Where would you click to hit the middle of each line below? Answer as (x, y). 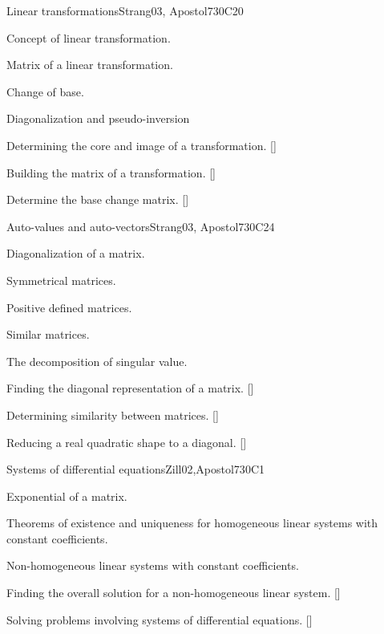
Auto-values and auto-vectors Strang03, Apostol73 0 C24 (141, 226)
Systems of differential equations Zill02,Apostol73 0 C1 (135, 469)
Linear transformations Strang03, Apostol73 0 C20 (125, 10)
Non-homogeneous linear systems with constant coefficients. (153, 565)
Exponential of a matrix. (67, 496)
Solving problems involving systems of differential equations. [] (160, 619)
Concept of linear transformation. (89, 37)
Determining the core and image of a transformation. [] (141, 145)
